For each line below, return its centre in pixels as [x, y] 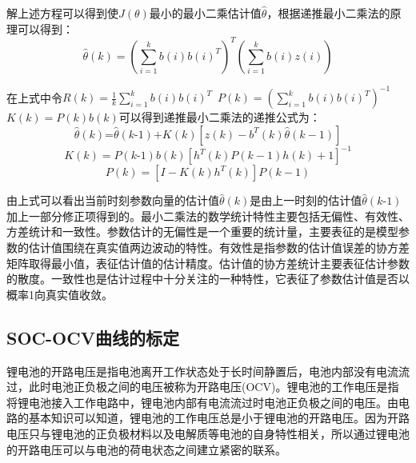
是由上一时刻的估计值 [306, 200]
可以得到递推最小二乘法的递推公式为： [220, 117]
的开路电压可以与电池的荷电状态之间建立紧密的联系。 [146, 449]
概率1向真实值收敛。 [60, 294]
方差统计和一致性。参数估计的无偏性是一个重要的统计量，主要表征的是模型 [202, 231]
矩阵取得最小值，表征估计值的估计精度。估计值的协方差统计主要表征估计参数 [208, 263]
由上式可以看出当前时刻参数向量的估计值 [113, 200]
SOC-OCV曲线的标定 [93, 337]
